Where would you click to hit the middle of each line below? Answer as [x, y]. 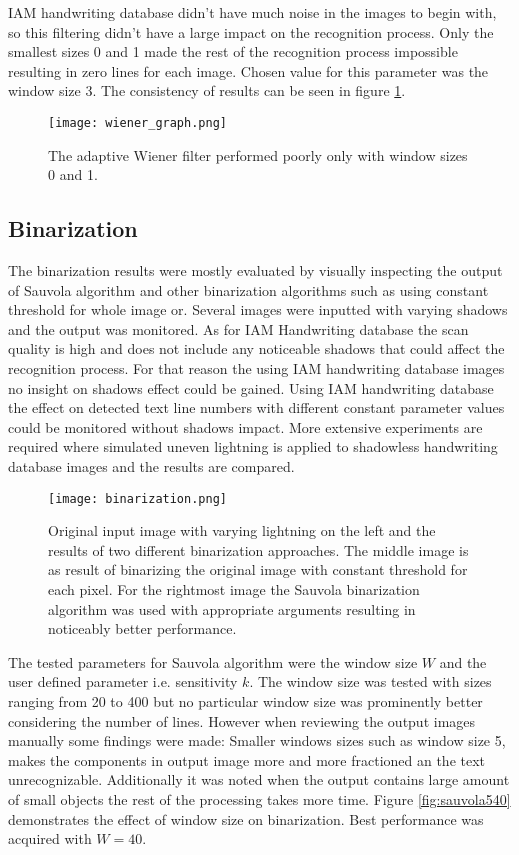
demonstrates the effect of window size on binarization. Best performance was [246, 818]
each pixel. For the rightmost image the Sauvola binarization [234, 588]
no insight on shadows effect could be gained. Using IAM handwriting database [251, 387]
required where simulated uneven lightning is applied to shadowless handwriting [253, 446]
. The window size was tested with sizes [370, 681]
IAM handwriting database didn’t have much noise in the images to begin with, [252, 12]
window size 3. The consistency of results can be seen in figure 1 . [207, 90]
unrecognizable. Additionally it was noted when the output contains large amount [259, 779]
